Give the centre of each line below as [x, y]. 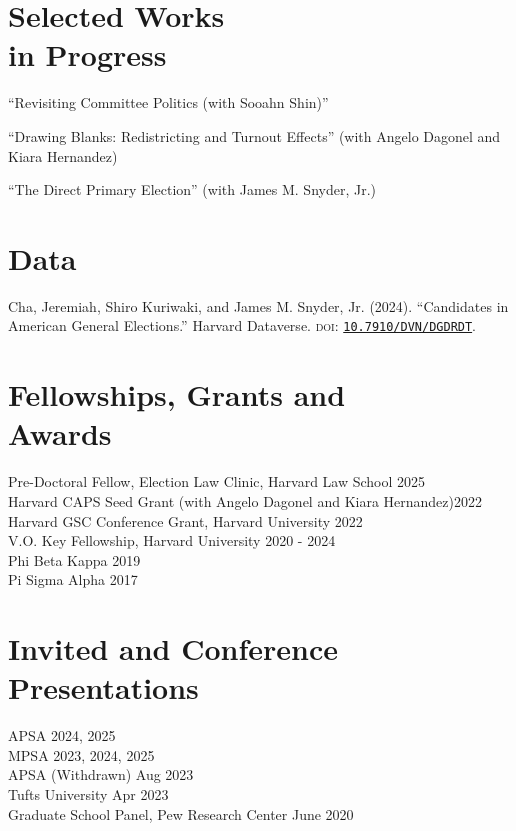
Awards [60, 433]
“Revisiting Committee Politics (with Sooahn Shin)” [168, 102]
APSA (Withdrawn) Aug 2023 [101, 774]
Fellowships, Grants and [177, 394]
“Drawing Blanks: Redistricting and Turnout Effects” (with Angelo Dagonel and [254, 135]
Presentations [103, 687]
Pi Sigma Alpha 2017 [73, 579]
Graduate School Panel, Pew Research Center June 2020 [181, 813]
